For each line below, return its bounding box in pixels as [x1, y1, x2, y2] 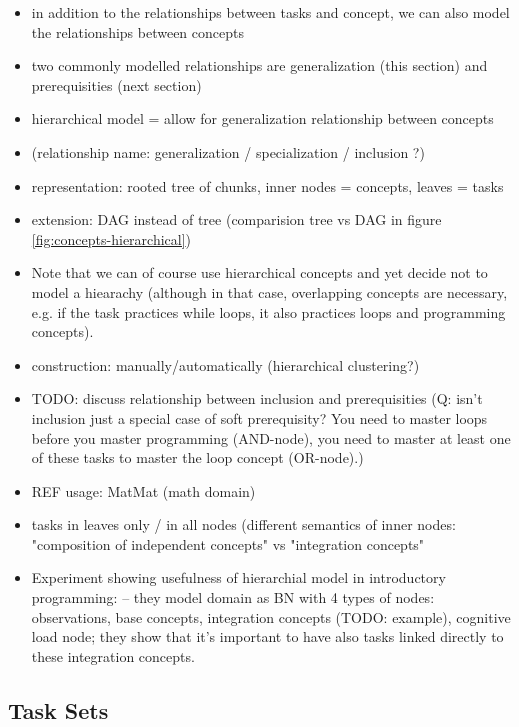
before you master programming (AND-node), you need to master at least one [31, 427, 511, 448]
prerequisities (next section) [31, 74, 202, 95]
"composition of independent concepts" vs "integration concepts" [31, 533, 425, 554]
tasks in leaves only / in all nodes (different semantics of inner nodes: [31, 514, 456, 535]
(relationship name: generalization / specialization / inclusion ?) [31, 141, 425, 162]
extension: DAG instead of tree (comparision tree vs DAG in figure [31, 209, 442, 230]
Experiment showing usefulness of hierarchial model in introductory [31, 567, 446, 588]
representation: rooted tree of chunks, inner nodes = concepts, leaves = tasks [31, 175, 504, 196]
